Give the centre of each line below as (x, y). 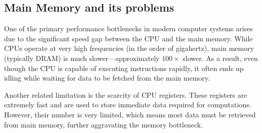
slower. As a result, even (220, 58)
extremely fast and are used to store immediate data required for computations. (128, 105)
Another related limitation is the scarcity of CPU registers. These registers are (126, 94)
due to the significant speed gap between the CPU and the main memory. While (128, 38)
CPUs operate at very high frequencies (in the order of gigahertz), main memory (129, 48)
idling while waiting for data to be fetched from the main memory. (107, 78)
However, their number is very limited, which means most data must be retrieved (130, 114)
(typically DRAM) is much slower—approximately (82, 58)
